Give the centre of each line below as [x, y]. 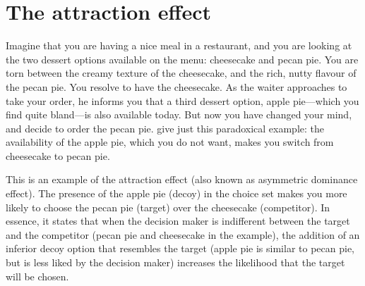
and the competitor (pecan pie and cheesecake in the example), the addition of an [183, 234]
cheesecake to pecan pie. [58, 155]
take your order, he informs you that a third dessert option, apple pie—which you [182, 100]
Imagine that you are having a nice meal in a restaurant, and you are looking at [179, 45]
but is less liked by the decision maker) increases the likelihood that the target [175, 262]
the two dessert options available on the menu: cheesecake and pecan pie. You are [182, 59]
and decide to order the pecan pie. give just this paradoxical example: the [165, 128]
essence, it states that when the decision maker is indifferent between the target [178, 221]
